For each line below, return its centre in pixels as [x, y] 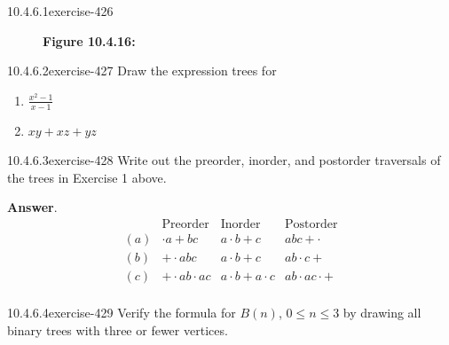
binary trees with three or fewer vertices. [118, 329]
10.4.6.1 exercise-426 [60, 11]
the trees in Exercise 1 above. [87, 177]
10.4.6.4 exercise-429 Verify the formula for [122, 313]
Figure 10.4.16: [89, 40]
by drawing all [382, 313]
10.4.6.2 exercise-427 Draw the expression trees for [142, 71]
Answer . [32, 207]
